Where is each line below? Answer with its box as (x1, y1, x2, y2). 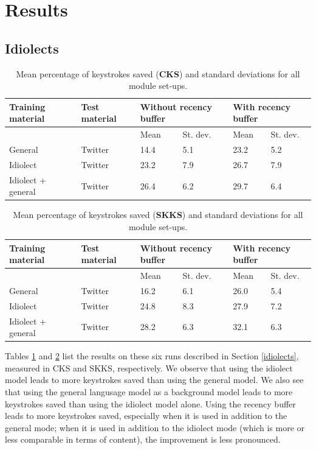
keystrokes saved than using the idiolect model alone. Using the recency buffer (5, 397, 296, 410)
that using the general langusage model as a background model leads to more (5, 385, 293, 398)
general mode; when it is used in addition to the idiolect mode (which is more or (5, 421, 305, 434)
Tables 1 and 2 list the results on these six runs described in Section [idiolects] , (5, 350, 299, 362)
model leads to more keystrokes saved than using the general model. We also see (5, 373, 304, 386)
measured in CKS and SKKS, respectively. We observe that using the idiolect (5, 361, 293, 374)
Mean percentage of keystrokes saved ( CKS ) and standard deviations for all (16, 67, 300, 80)
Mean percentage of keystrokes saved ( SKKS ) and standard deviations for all (13, 208, 303, 221)
